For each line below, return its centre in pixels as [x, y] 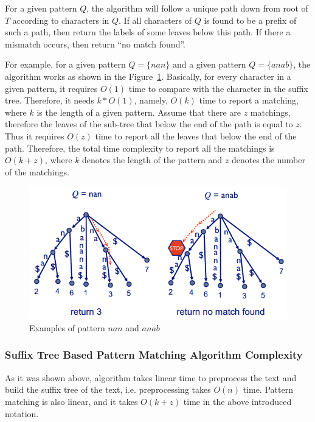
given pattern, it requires [51, 88]
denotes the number [268, 160]
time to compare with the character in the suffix [218, 88]
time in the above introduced [237, 401]
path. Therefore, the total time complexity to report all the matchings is [140, 148]
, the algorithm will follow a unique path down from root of [197, 8]
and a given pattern [209, 64]
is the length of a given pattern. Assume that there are [139, 112]
